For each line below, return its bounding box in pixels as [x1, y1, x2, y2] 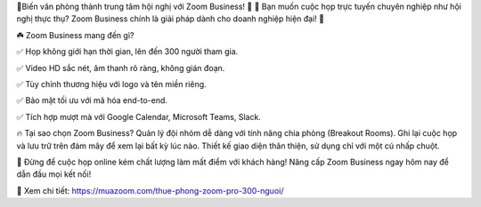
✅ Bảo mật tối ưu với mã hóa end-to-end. [16, 95, 168, 106]
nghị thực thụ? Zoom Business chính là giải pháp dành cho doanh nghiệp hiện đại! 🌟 [16, 13, 325, 24]
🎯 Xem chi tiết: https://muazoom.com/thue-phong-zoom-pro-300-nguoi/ [16, 185, 284, 195]
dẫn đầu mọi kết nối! [16, 169, 92, 179]
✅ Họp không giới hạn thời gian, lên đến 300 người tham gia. [16, 46, 239, 57]
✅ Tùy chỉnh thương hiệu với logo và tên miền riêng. [16, 78, 207, 89]
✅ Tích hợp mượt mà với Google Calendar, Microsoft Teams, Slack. [16, 111, 262, 122]
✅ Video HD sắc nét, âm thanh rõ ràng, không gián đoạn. [16, 62, 225, 73]
